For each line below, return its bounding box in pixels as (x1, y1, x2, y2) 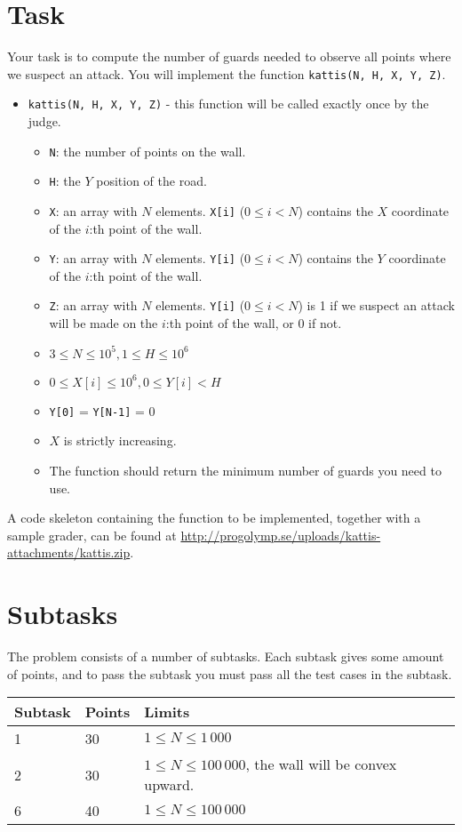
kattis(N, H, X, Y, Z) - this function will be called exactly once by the (28, 94, 429, 113)
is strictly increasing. (63, 431, 177, 450)
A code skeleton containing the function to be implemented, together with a (7, 508, 421, 527)
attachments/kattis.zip (7, 543, 131, 562)
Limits (144, 701, 190, 723)
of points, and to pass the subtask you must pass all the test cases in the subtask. (7, 664, 452, 683)
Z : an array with (49, 296, 138, 315)
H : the (49, 172, 81, 190)
